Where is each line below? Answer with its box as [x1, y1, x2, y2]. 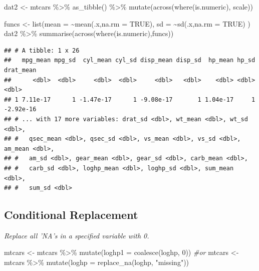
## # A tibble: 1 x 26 [4, 47, 80, 54]
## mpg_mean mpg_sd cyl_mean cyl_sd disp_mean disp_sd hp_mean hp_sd [4, 57, 255, 64]
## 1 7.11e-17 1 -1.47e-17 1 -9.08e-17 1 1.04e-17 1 [4, 96, 255, 103]
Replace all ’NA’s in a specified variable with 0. [4, 230, 149, 240]
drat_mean [4, 66, 37, 74]
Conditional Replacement [4, 207, 138, 222]
